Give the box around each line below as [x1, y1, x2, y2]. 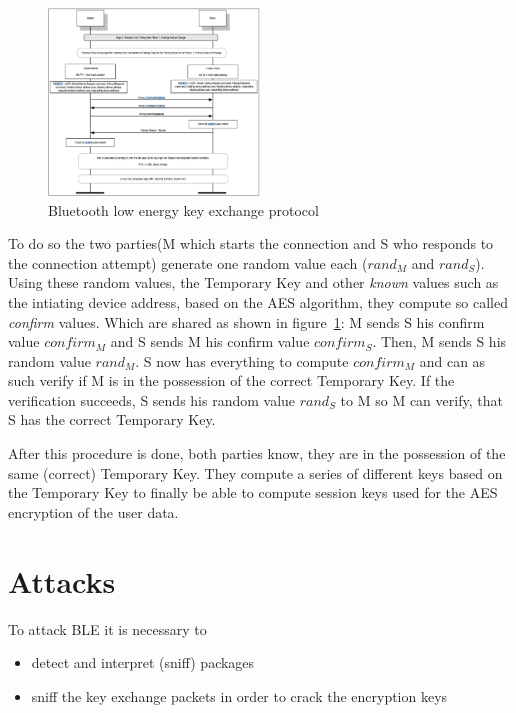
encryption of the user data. [8, 501, 179, 522]
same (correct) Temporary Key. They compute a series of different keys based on [8, 462, 503, 483]
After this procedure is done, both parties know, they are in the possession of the [8, 443, 506, 464]
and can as [419, 350, 486, 371]
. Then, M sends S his [372, 331, 507, 352]
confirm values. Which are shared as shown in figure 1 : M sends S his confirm [8, 311, 485, 332]
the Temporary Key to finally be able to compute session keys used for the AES [8, 482, 498, 503]
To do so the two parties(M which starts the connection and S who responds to [8, 233, 494, 254]
